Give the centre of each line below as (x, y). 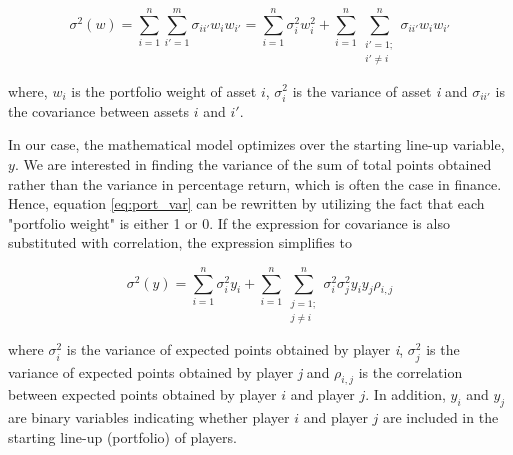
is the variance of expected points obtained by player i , (235, 349)
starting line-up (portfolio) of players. (122, 436)
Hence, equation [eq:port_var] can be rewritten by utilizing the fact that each (246, 203)
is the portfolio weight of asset (164, 90)
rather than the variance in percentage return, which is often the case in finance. (255, 183)
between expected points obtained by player (142, 394)
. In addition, (405, 394)
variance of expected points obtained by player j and (169, 371)
